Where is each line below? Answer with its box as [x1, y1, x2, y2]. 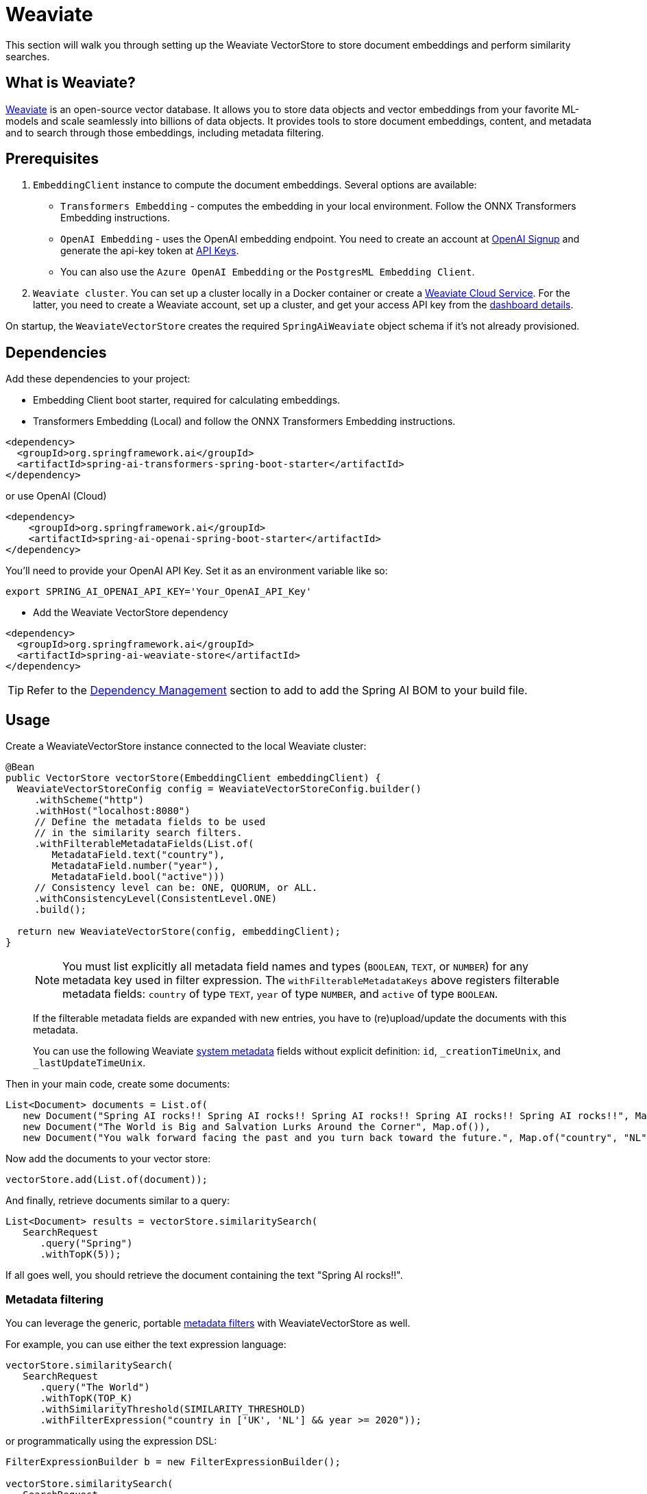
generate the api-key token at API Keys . [60, 245, 239, 257]
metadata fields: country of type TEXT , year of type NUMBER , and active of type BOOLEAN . [62, 987, 498, 1001]
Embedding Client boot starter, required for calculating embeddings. [33, 394, 341, 406]
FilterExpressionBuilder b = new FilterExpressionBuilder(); [5, 1456, 341, 1467]
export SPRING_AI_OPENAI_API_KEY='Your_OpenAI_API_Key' [5, 586, 312, 598]
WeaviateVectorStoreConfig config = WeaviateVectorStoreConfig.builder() [16, 783, 422, 795]
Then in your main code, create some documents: [5, 1078, 230, 1090]
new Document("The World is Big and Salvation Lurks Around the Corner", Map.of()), [23, 1121, 491, 1133]
